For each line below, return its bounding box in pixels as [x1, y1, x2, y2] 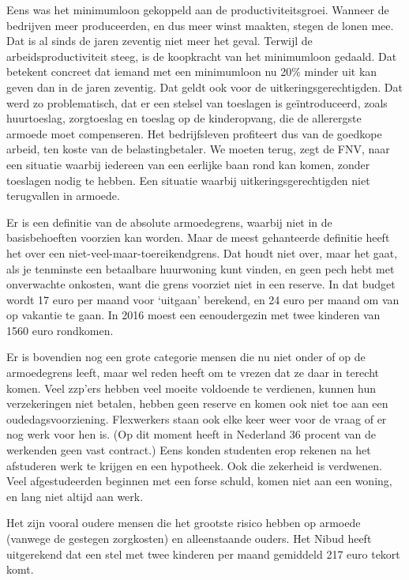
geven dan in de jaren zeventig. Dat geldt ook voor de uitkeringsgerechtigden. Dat [6, 78, 403, 95]
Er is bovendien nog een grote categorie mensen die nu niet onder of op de [6, 348, 366, 365]
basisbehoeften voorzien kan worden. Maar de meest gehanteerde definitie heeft [6, 229, 390, 246]
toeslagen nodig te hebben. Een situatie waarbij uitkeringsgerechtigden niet [6, 171, 370, 188]
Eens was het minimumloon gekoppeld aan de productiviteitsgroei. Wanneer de [6, 2, 389, 17]
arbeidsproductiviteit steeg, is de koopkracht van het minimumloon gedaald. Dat [6, 47, 397, 64]
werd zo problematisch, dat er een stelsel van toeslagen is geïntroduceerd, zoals [6, 94, 388, 111]
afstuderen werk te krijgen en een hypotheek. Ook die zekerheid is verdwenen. [6, 457, 382, 473]
